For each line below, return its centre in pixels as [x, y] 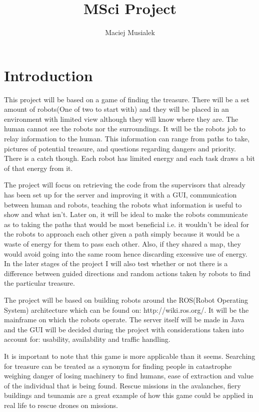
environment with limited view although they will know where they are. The [121, 119]
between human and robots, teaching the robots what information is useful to [123, 204]
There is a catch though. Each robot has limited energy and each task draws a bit [129, 158]
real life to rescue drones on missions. [61, 405]
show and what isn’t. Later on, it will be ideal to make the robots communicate [126, 214]
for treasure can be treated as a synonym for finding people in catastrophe [118, 366]
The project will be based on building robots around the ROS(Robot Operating [126, 299]
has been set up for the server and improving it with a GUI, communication [120, 194]
